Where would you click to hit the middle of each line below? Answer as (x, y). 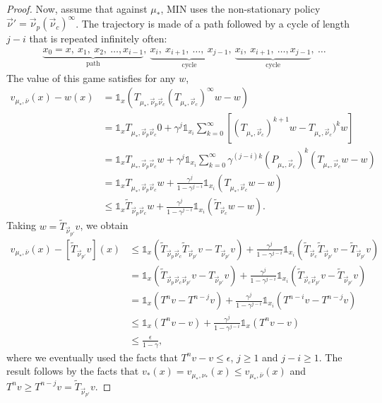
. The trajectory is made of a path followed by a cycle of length (213, 23)
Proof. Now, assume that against (77, 8)
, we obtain (104, 225)
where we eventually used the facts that (92, 357)
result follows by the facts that (73, 371)
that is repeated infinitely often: (98, 39)
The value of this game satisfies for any (91, 77)
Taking (22, 225)
